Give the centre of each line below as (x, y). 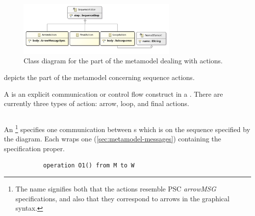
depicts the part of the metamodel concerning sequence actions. (99, 77)
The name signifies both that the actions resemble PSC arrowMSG (116, 189)
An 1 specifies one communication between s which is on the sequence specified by (127, 128)
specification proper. (34, 148)
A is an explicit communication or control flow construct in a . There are (114, 94)
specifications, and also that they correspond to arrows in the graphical (122, 198)
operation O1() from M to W (89, 165)
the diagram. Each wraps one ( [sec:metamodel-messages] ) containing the (113, 139)
